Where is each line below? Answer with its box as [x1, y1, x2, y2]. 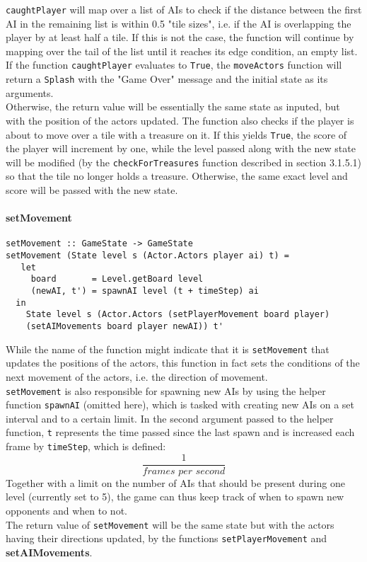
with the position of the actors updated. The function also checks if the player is [6, 113, 354, 127]
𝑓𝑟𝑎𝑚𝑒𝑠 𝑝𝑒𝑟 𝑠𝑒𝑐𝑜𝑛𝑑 [142, 466, 226, 476]
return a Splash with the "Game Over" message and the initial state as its [6, 71, 328, 86]
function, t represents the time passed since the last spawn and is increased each [6, 425, 355, 440]
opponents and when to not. [6, 503, 127, 517]
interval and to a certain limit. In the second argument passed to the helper [6, 411, 334, 425]
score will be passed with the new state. [6, 183, 178, 197]
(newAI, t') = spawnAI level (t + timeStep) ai [30, 286, 259, 297]
